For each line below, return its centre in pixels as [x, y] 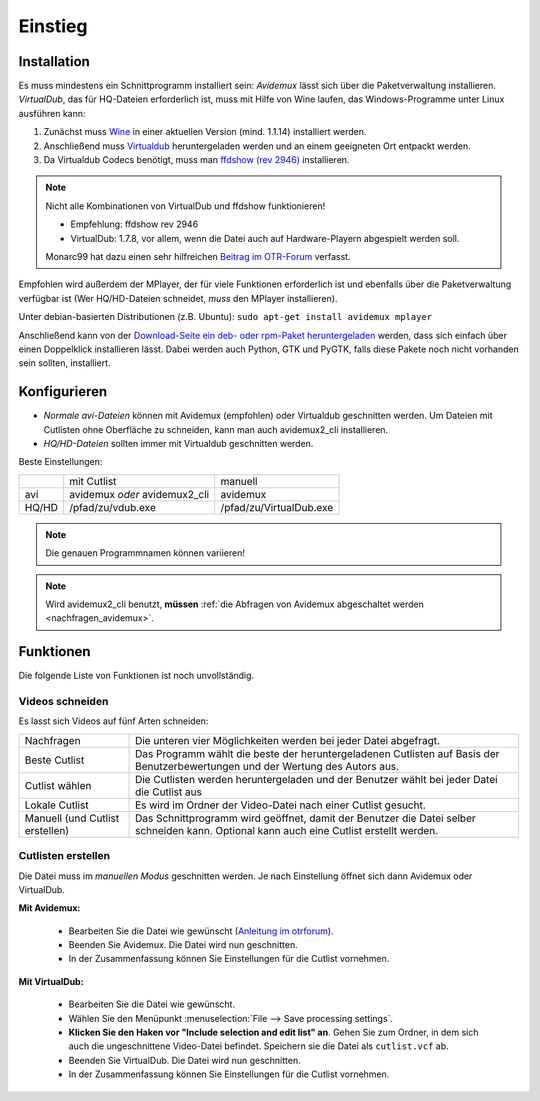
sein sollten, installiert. [64, 363]
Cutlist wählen [58, 785]
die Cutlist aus [168, 792]
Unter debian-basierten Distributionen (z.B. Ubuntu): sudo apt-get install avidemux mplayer [225, 317]
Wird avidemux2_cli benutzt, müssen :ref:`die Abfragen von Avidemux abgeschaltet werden [234, 604]
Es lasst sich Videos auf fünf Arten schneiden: [113, 721]
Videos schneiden [63, 702]
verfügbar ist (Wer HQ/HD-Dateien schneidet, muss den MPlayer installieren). [178, 298]
